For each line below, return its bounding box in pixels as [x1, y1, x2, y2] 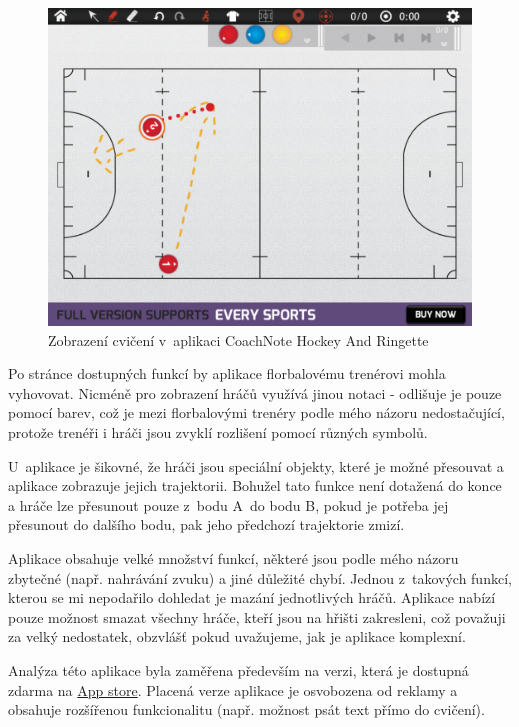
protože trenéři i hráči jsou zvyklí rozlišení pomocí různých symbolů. [8, 421, 428, 442]
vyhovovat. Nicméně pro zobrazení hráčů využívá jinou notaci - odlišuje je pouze [8, 382, 502, 403]
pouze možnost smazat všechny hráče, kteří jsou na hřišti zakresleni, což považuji [8, 606, 506, 627]
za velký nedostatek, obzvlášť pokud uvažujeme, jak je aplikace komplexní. [8, 626, 466, 647]
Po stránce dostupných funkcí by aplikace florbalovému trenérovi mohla [8, 363, 446, 384]
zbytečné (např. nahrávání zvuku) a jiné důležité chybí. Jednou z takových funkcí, [8, 567, 512, 588]
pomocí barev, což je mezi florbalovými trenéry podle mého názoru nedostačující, [8, 402, 505, 423]
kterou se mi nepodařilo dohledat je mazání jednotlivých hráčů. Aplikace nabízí [8, 587, 496, 608]
